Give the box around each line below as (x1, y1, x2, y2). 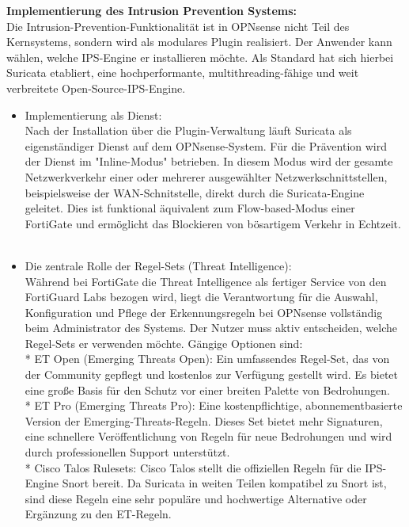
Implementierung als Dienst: (25, 106, 162, 123)
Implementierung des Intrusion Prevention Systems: (6, 2, 297, 18)
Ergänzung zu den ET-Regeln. (25, 506, 172, 522)
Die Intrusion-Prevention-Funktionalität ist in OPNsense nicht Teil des (6, 17, 350, 34)
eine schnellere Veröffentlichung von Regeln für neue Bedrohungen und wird (25, 428, 392, 445)
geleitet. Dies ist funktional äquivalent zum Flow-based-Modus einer (25, 200, 355, 216)
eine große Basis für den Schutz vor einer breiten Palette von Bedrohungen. (25, 381, 390, 398)
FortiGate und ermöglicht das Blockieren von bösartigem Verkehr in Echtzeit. (25, 215, 401, 231)
